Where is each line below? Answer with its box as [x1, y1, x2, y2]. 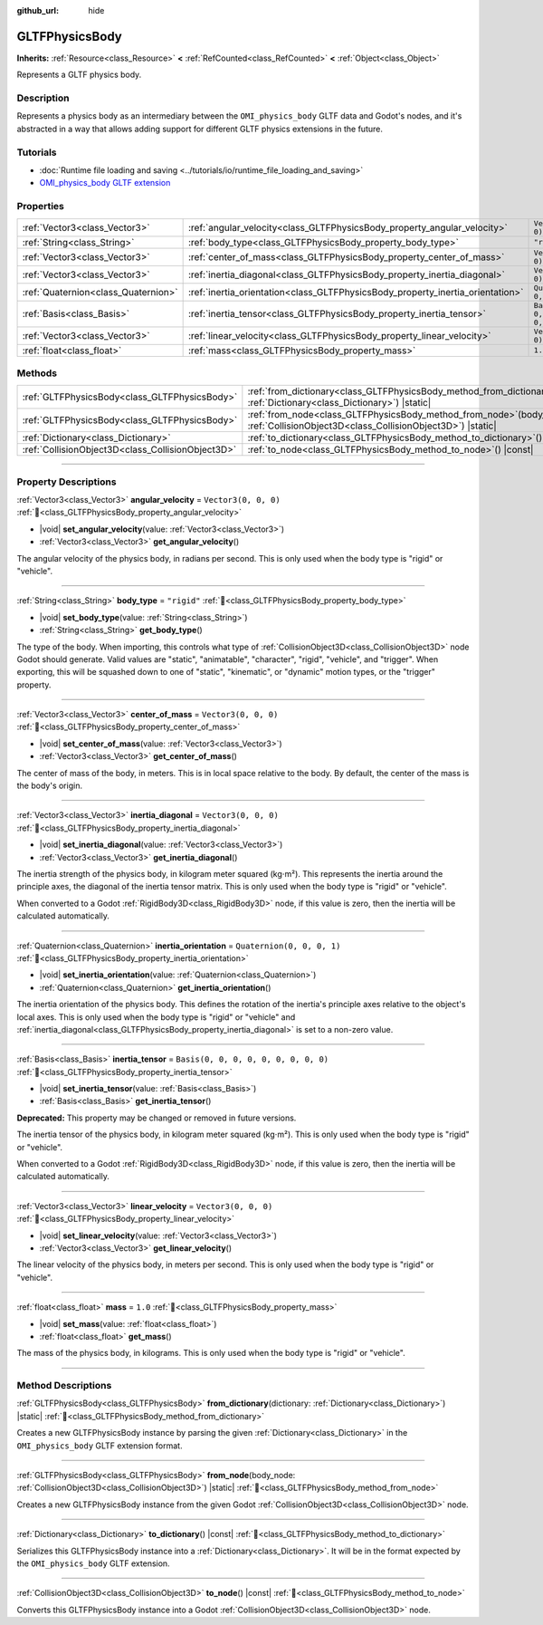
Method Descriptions [16, 1380, 112, 1392]
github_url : [16, 5, 59, 15]
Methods [16, 367, 58, 380]
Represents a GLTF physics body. [16, 69, 142, 81]
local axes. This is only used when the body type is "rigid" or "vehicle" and [16, 1011, 296, 1023]
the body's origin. [16, 780, 83, 792]
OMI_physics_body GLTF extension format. [16, 1440, 183, 1451]
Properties [16, 200, 65, 213]
